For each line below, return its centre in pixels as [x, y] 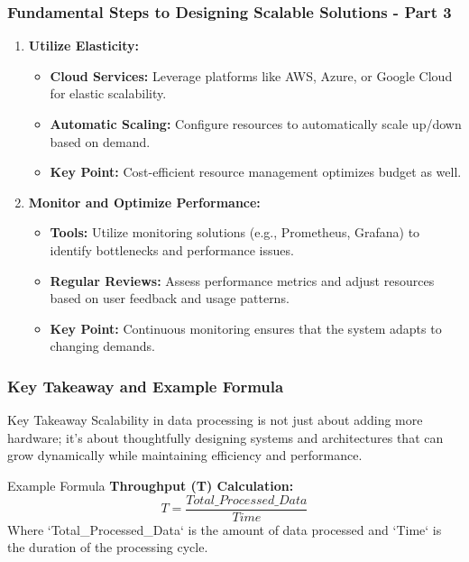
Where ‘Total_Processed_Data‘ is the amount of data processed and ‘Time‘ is [225, 529]
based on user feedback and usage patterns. [170, 298]
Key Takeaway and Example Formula [146, 386]
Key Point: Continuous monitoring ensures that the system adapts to [246, 328]
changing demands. [102, 346]
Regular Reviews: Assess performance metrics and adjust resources [242, 280]
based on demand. [100, 141]
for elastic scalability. [108, 93]
